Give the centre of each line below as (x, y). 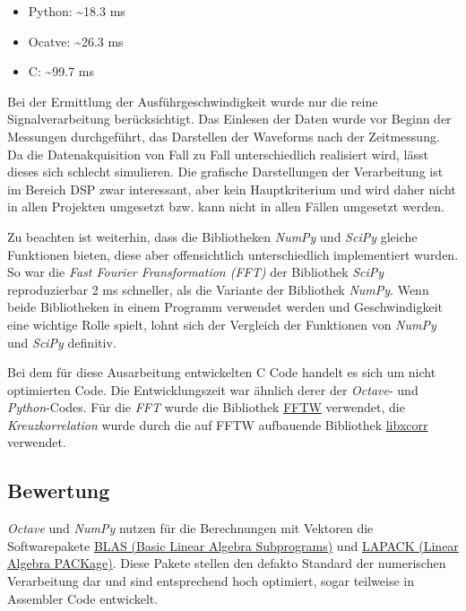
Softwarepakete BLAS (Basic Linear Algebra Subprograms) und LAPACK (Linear (233, 545)
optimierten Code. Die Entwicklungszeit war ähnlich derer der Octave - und (213, 389)
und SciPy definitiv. (62, 342)
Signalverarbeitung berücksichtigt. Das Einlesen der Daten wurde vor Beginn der (229, 119)
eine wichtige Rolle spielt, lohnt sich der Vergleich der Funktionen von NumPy (222, 324)
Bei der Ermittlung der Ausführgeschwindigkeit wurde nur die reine (193, 101)
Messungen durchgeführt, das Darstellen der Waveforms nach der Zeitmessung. (224, 136)
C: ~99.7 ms (61, 71)
